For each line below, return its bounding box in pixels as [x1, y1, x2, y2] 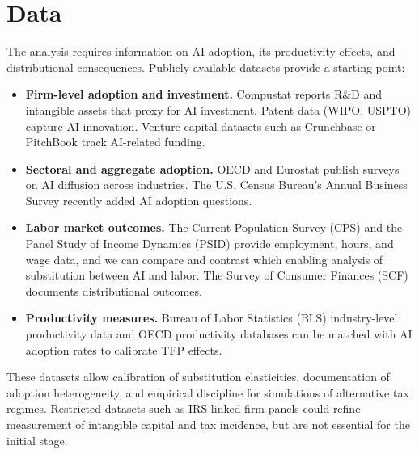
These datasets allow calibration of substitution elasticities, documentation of [6, 368, 390, 385]
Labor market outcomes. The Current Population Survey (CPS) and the [25, 219, 403, 236]
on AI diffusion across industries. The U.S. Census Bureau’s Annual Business [25, 176, 408, 193]
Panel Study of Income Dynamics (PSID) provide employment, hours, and [25, 235, 394, 252]
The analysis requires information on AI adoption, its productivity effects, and [6, 43, 396, 60]
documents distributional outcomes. [25, 282, 202, 299]
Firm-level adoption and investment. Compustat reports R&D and [25, 86, 383, 103]
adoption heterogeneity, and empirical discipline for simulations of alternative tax [6, 384, 409, 401]
